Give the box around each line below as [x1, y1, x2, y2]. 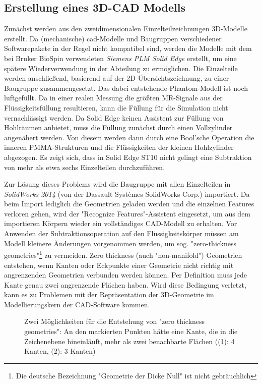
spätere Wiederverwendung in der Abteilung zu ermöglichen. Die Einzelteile [4, 63, 238, 73]
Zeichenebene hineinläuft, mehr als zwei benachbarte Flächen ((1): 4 [24, 336, 235, 346]
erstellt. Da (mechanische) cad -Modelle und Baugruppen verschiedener [4, 33, 222, 43]
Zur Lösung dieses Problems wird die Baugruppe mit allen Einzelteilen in [4, 179, 231, 189]
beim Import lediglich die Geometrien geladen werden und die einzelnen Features [4, 198, 254, 209]
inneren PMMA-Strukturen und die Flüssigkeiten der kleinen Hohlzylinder [4, 142, 234, 152]
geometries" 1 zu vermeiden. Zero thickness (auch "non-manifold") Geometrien [4, 248, 242, 260]
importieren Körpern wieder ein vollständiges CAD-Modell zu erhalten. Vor [4, 218, 237, 229]
